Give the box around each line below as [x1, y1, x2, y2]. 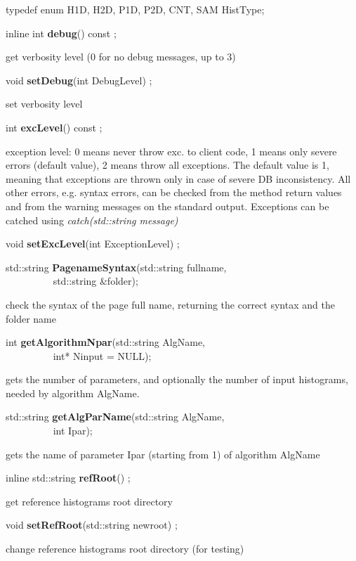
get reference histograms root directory [6, 494, 173, 508]
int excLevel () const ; [6, 120, 103, 134]
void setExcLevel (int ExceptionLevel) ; [6, 236, 180, 251]
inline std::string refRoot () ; [6, 470, 131, 485]
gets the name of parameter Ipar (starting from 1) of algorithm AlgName [6, 446, 320, 461]
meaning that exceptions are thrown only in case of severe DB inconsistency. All [6, 171, 351, 186]
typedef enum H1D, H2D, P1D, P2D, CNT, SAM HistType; [6, 2, 265, 16]
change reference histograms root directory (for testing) [6, 541, 244, 556]
